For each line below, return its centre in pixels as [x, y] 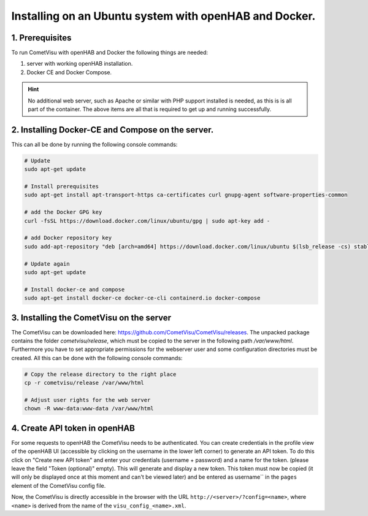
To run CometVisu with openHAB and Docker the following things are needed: [110, 53]
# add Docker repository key [68, 238]
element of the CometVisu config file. [59, 485]
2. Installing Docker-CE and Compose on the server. [113, 130]
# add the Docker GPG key [63, 212]
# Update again [47, 264]
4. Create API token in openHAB [73, 428]
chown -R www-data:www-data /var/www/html [89, 409]
